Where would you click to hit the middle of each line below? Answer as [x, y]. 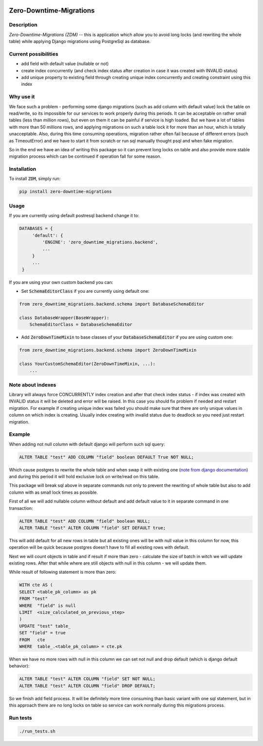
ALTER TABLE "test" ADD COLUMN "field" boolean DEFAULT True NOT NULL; [107, 457]
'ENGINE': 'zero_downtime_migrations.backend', [100, 242]
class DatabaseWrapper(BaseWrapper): [64, 318]
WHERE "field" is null [48, 605]
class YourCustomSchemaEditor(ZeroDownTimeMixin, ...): [87, 364]
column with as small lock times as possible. [54, 492]
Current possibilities [34, 54]
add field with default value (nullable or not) [65, 64]
